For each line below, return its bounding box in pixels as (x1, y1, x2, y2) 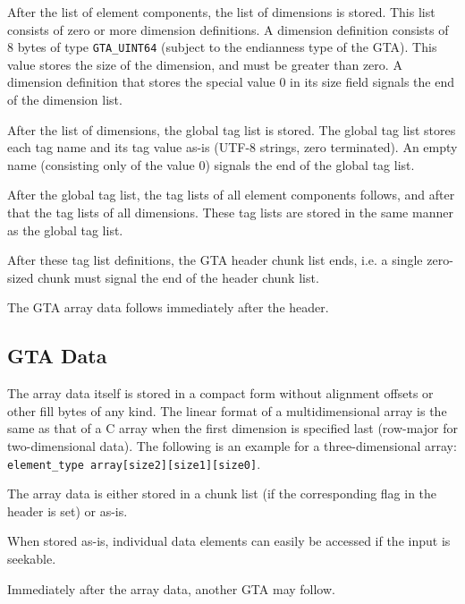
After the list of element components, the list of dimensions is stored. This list (7, 3, 435, 21)
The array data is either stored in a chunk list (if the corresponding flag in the (7, 484, 437, 503)
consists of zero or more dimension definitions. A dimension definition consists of (7, 20, 449, 38)
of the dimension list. (7, 90, 123, 109)
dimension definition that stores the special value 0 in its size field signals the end (7, 72, 454, 91)
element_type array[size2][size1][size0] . (7, 454, 261, 472)
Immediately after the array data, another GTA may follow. (7, 579, 335, 598)
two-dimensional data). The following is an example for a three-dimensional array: (7, 436, 457, 455)
